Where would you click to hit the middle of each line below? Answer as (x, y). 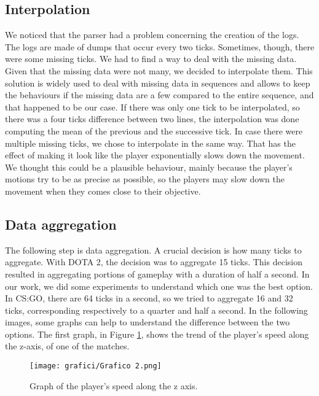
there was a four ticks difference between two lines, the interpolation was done (152, 119)
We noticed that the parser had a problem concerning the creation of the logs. (152, 35)
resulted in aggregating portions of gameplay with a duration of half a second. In (157, 274)
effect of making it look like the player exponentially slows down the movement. (155, 155)
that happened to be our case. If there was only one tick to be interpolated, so (152, 107)
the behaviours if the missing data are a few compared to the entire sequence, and (159, 95)
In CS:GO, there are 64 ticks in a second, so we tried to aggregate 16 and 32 (149, 298)
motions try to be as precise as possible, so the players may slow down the (145, 179)
